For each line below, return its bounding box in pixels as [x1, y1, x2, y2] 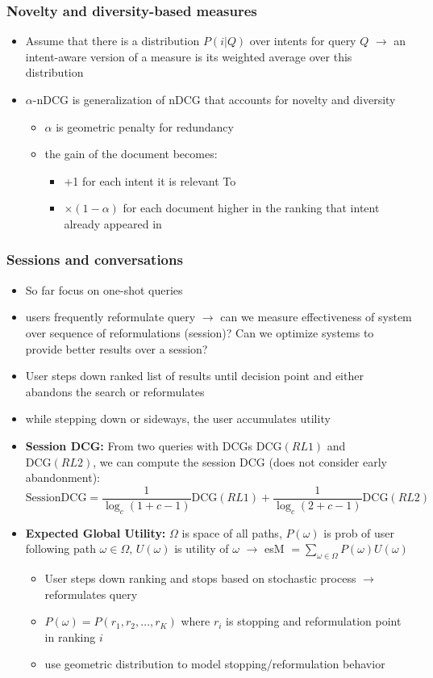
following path [25, 540, 96, 557]
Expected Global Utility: [25, 524, 166, 541]
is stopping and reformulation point [226, 613, 402, 630]
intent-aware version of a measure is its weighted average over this [25, 48, 352, 65]
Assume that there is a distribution [25, 32, 200, 49]
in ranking [44, 628, 96, 645]
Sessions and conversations [6, 249, 183, 270]
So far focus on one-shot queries [25, 281, 183, 298]
